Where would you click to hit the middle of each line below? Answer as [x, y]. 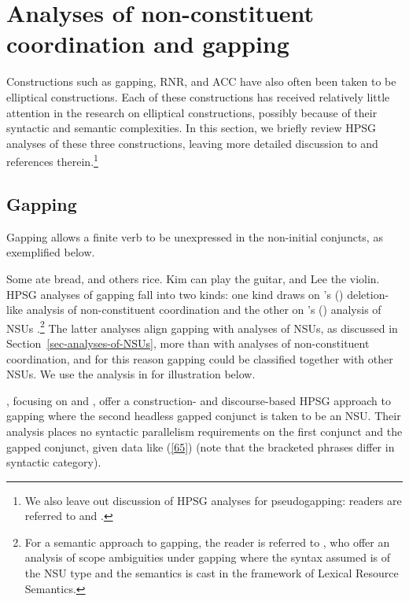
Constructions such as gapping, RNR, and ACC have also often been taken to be [201, 81]
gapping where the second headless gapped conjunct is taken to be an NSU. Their [204, 416]
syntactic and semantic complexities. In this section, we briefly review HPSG [192, 128]
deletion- [368, 294]
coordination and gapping [148, 44]
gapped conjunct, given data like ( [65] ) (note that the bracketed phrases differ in [201, 446]
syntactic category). [54, 462]
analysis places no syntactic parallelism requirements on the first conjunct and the [204, 431]
